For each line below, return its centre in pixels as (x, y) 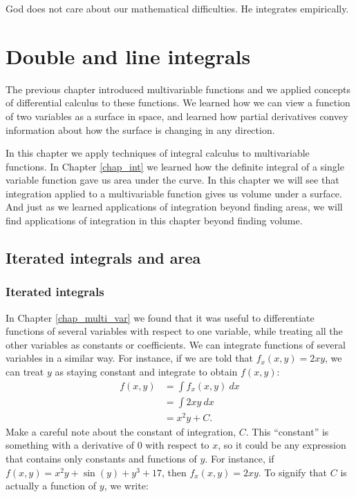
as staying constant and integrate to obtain (146, 372)
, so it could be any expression (282, 445)
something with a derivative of (70, 445)
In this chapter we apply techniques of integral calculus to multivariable (158, 153)
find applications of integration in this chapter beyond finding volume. (154, 221)
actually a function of (51, 486)
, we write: (126, 486)
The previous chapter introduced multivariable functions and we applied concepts (178, 89)
